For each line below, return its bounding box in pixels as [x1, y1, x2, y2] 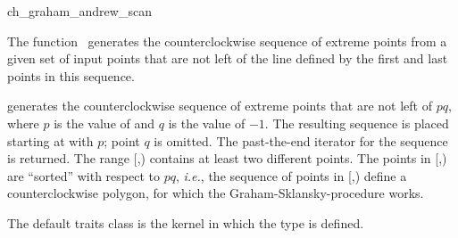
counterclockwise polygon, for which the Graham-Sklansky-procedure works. [7, 184, 424, 202]
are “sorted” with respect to [7, 166, 160, 185]
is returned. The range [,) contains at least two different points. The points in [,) [7, 149, 447, 168]
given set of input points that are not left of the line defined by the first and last [7, 49, 448, 68]
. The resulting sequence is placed [264, 113, 449, 132]
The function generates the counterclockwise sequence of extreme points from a [7, 31, 447, 50]
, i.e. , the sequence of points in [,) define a [175, 166, 407, 185]
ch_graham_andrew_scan [7, 2, 152, 20]
